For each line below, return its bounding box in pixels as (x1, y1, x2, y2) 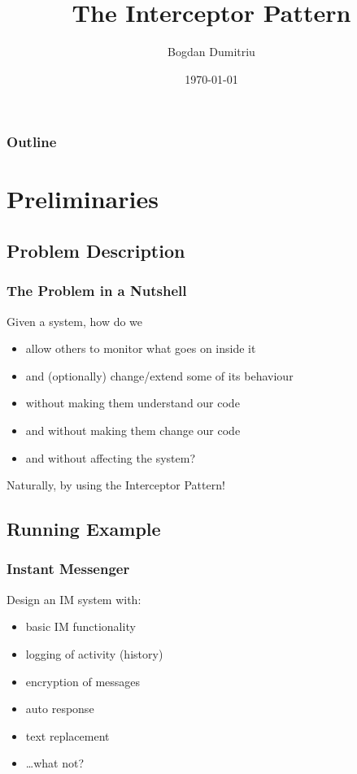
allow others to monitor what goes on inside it (25, 340, 256, 357)
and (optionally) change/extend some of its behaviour (25, 367, 294, 384)
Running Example (7, 516, 161, 541)
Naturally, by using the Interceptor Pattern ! (7, 476, 225, 494)
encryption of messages (25, 672, 141, 689)
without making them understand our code (25, 394, 240, 411)
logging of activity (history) (25, 645, 163, 662)
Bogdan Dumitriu (168, 43, 255, 60)
